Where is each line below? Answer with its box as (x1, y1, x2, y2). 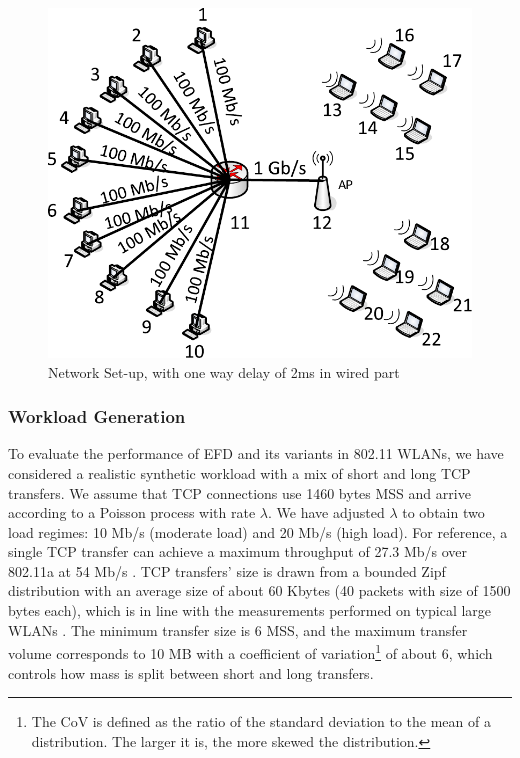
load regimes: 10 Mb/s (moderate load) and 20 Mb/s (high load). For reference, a (8, 521, 508, 542)
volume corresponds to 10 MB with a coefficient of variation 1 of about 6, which (8, 640, 493, 663)
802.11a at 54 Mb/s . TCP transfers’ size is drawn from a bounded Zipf (8, 560, 446, 581)
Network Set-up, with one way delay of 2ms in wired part (48, 361, 400, 382)
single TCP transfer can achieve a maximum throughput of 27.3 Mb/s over (8, 541, 468, 562)
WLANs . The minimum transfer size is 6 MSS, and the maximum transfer (8, 619, 468, 640)
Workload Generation (8, 404, 186, 429)
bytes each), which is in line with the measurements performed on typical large (8, 600, 492, 621)
